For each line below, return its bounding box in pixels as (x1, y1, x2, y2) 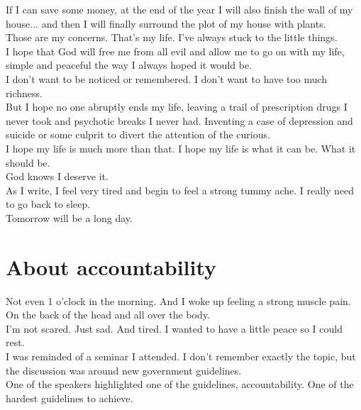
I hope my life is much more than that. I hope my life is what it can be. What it (6, 140, 356, 155)
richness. (6, 85, 43, 100)
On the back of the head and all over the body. (6, 307, 210, 322)
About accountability (6, 252, 217, 281)
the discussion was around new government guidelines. (6, 362, 242, 377)
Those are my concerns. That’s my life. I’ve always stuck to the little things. (6, 30, 338, 45)
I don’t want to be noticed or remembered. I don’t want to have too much (6, 71, 328, 86)
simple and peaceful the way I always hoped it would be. (6, 57, 252, 72)
